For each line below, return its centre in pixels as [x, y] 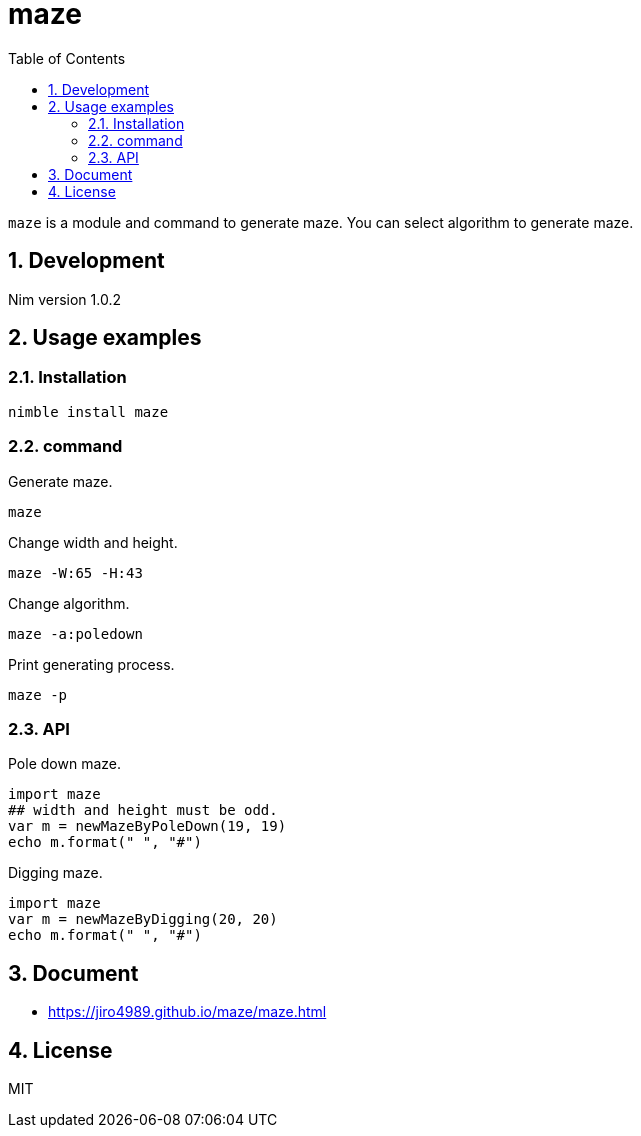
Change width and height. [93, 542]
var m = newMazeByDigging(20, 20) [143, 919]
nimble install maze [88, 411]
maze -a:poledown [75, 633]
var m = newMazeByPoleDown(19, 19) [147, 826]
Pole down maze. [64, 764]
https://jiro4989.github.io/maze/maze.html [187, 1012]
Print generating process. [91, 664]
